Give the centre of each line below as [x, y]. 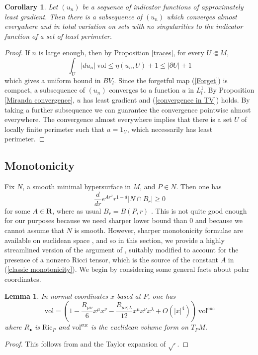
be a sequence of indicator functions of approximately [163, 6]
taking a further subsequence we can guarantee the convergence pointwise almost [128, 109]
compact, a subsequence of [45, 90]
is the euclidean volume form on [139, 327]
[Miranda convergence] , [40, 99]
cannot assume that [34, 230]
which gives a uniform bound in [53, 80]
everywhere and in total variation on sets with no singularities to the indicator [124, 26]
